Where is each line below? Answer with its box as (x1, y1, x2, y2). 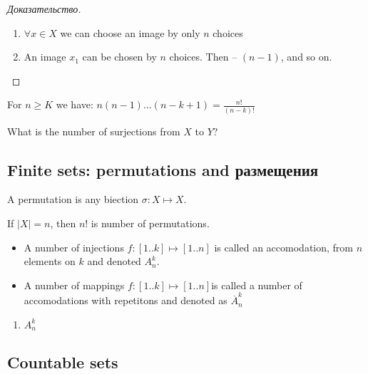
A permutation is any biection (7, 192, 139, 207)
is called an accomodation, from (214, 239, 353, 254)
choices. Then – (169, 49, 237, 64)
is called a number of (211, 277, 302, 292)
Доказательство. (7, 1, 81, 16)
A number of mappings (24, 277, 125, 292)
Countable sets (7, 350, 118, 373)
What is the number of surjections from (7, 123, 180, 138)
